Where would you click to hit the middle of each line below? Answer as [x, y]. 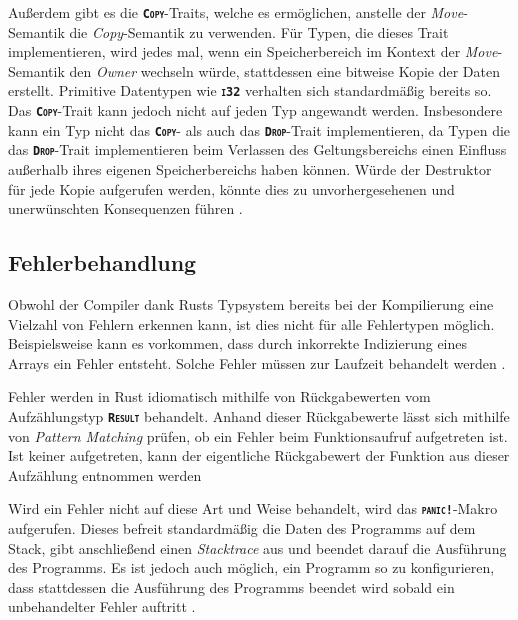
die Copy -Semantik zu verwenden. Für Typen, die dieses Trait [259, 31]
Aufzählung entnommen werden [105, 474]
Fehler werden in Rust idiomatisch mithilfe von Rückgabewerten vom [219, 396]
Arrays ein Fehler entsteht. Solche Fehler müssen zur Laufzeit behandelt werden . [257, 362]
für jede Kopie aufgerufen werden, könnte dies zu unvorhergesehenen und [231, 188]
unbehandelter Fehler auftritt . [102, 606]
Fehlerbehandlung [102, 262]
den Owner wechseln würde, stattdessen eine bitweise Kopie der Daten [284, 70]
